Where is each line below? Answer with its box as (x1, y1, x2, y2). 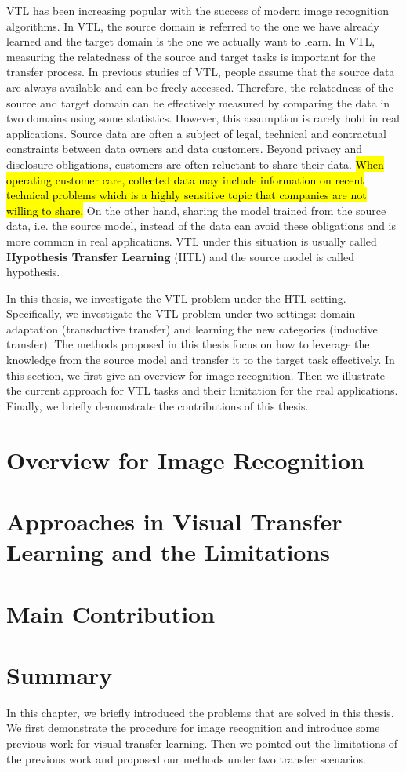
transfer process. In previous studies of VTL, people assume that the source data (6, 64, 395, 80)
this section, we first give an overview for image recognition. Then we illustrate (6, 366, 386, 383)
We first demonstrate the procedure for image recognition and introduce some (6, 719, 380, 736)
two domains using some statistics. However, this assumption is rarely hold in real (6, 110, 400, 126)
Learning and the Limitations (6, 536, 331, 568)
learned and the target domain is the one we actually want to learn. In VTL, (6, 33, 375, 49)
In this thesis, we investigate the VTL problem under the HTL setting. (6, 289, 346, 306)
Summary (6, 658, 113, 690)
